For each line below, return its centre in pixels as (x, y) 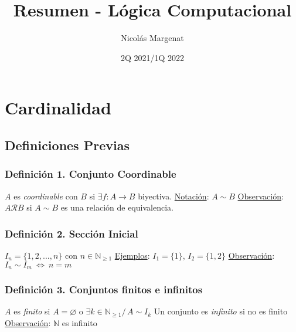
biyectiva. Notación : (173, 196)
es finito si (32, 311)
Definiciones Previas (67, 145)
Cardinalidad (58, 108)
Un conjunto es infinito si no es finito (221, 311)
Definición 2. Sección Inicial (72, 233)
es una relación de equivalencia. (117, 207)
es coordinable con (46, 196)
